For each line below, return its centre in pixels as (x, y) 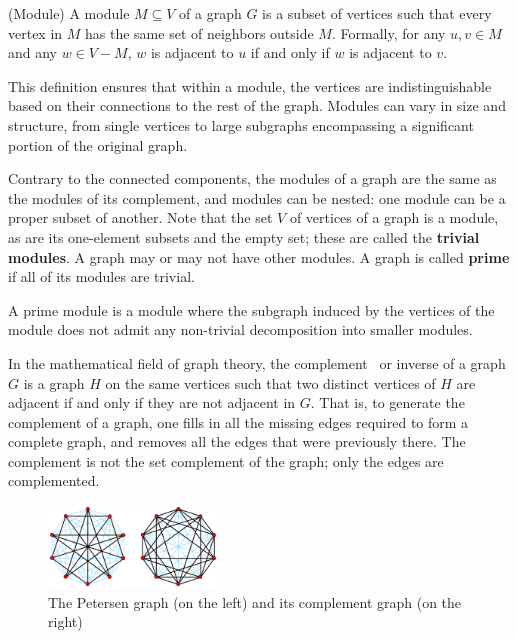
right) (65, 621)
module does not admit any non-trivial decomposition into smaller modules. (240, 329)
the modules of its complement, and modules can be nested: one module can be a (257, 197)
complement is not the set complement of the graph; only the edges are (226, 460)
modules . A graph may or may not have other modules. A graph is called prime (259, 256)
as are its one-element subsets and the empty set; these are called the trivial (244, 236)
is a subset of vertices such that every (377, 13)
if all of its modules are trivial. (101, 276)
